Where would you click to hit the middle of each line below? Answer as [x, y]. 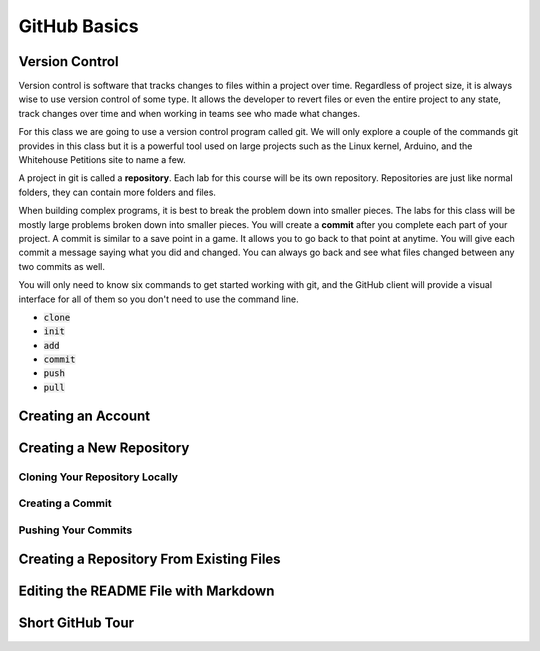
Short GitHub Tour [76, 623]
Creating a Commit [65, 503]
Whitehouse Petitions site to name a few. [102, 160]
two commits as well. [61, 266]
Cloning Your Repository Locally [98, 477]
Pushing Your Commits [75, 530]
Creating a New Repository [104, 447]
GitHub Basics [78, 26]
